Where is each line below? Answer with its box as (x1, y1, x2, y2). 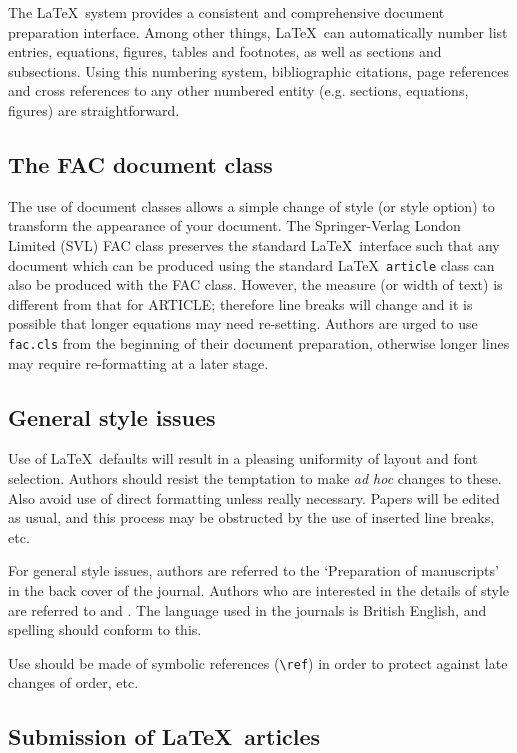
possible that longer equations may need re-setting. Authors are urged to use (8, 313, 478, 334)
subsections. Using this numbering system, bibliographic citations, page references (8, 60, 509, 81)
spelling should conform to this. (8, 619, 202, 640)
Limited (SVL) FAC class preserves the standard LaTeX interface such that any (8, 234, 500, 255)
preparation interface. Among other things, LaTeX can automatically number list (8, 21, 508, 42)
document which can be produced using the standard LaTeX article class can (8, 254, 495, 275)
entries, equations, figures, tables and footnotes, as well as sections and (8, 41, 442, 62)
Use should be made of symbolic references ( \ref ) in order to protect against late (8, 652, 508, 673)
